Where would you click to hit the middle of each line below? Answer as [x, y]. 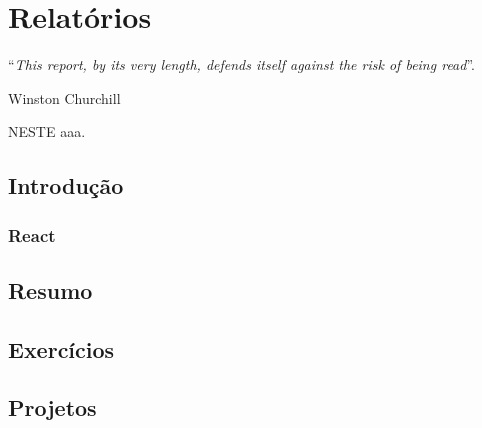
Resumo [50, 289]
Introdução [66, 185]
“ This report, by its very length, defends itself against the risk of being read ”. [241, 64]
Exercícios [61, 348]
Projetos [52, 407]
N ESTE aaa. [47, 131]
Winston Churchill [64, 97]
